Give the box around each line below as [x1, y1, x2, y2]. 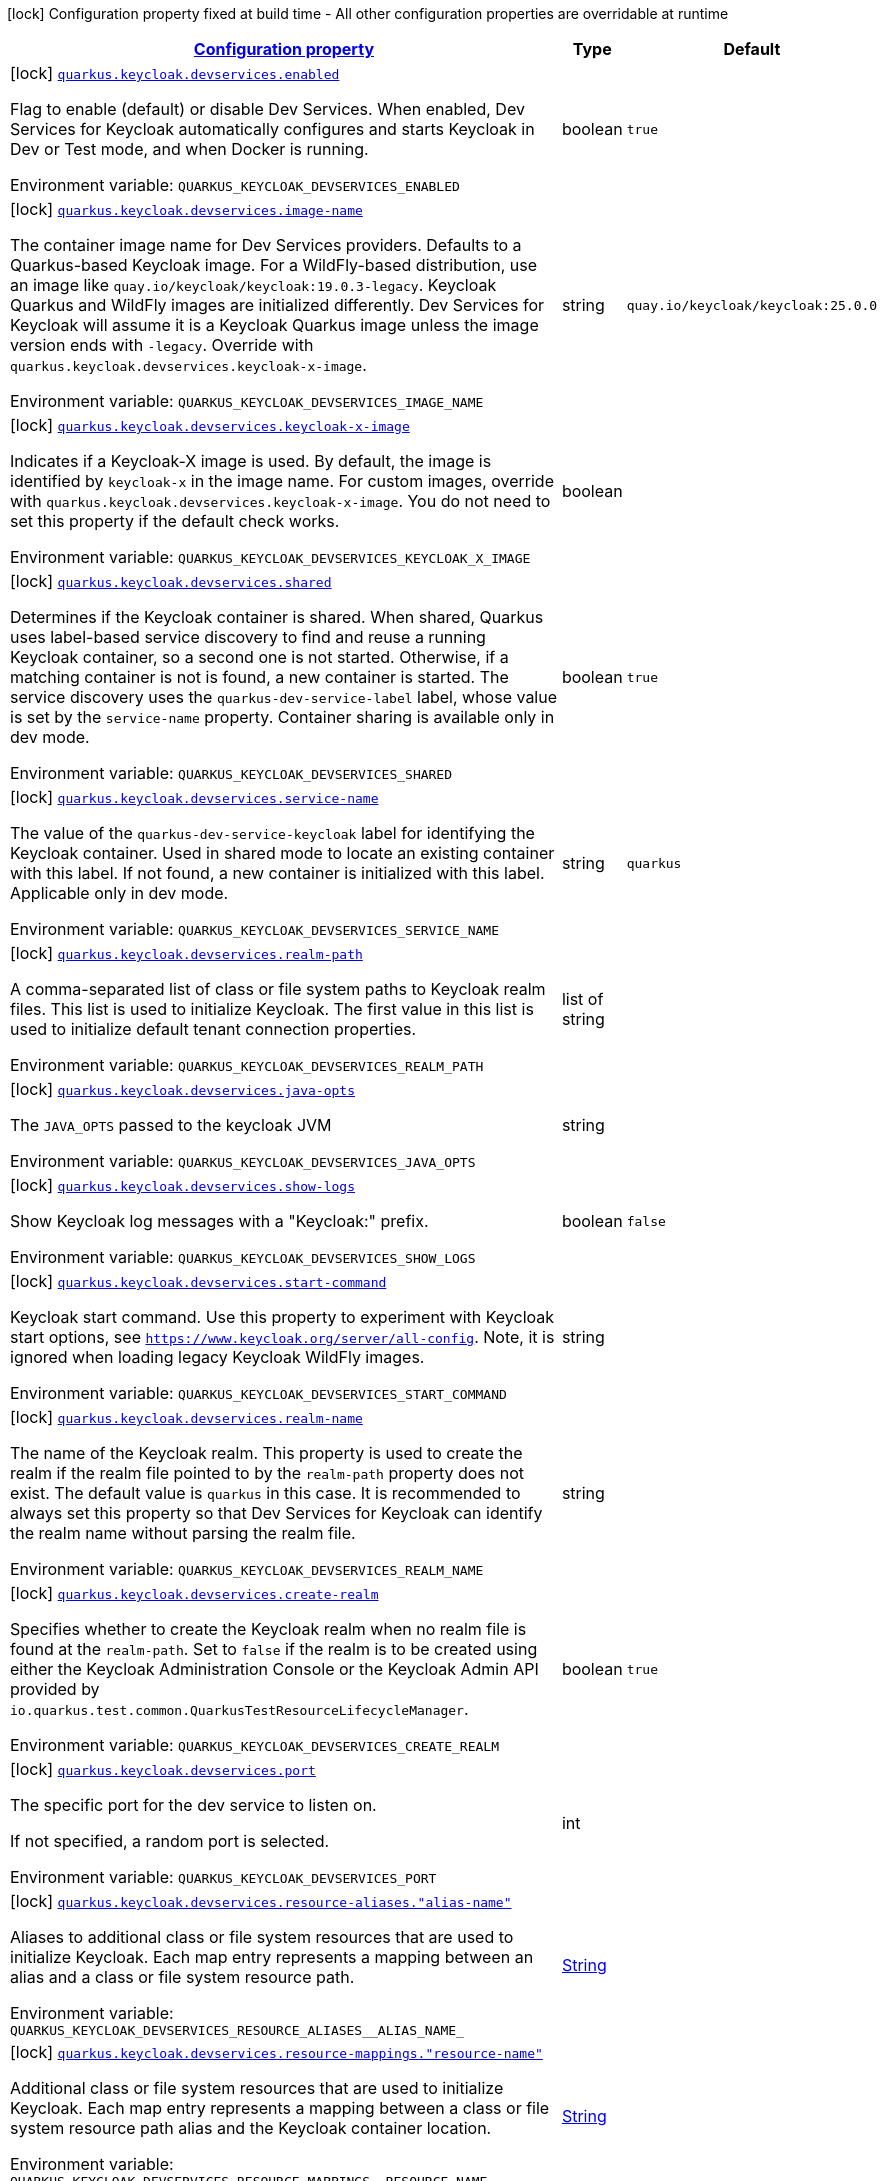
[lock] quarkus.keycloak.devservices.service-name [10, 787, 379, 807]
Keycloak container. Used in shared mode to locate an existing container [10, 843, 555, 863]
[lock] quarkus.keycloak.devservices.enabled [10, 63, 340, 83]
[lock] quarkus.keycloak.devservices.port [10, 1759, 316, 1779]
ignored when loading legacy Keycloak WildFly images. [10, 1347, 425, 1367]
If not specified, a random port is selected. [10, 1831, 330, 1851]
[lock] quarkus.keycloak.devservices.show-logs [10, 1175, 355, 1195]
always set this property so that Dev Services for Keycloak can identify [10, 1503, 543, 1523]
